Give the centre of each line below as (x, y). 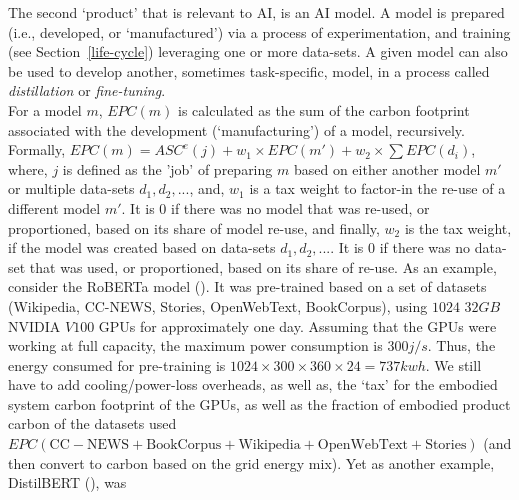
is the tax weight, (458, 227)
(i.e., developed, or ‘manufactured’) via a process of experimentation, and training (259, 31)
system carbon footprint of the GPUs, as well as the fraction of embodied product (259, 403)
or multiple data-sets (71, 188)
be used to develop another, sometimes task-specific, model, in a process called (249, 70)
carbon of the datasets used (92, 423)
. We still (453, 364)
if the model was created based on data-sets (142, 247)
